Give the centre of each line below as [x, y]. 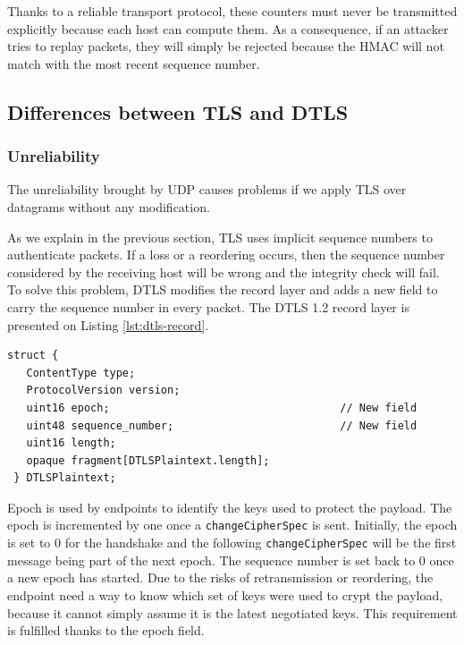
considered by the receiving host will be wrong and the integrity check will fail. [224, 272]
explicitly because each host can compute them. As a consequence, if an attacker [228, 28]
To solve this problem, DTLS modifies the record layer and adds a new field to [223, 289]
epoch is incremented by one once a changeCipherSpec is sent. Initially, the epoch [232, 525]
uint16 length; [71, 443]
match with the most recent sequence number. [134, 63]
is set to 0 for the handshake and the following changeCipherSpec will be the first [232, 543]
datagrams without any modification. [109, 206]
